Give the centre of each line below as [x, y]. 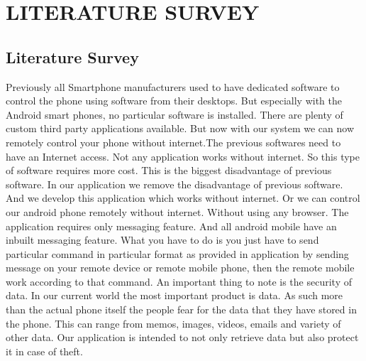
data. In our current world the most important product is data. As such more [174, 295]
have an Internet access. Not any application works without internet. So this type [183, 156]
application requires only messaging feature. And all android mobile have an [171, 226]
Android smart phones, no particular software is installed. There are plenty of [174, 114]
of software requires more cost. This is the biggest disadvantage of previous [169, 170]
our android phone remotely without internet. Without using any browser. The [177, 211]
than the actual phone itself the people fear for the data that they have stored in [181, 309]
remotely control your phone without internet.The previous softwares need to [173, 142]
